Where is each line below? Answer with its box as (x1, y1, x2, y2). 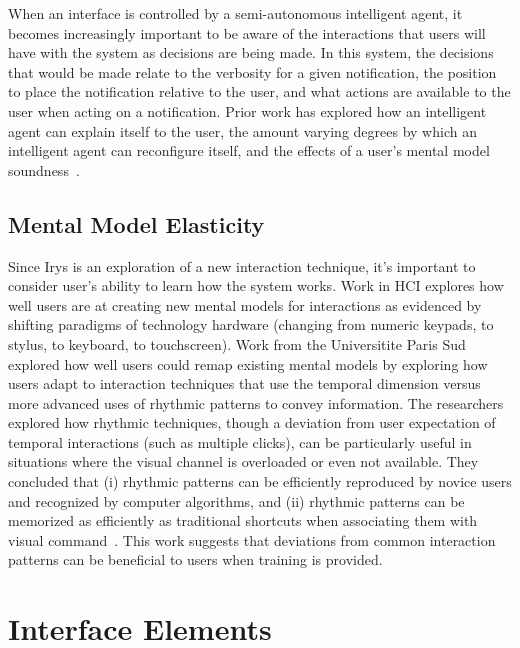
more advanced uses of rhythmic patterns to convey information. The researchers (8, 392, 504, 413)
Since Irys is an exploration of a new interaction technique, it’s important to (8, 255, 476, 276)
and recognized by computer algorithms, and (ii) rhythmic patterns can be (8, 490, 465, 511)
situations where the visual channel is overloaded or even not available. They (8, 451, 479, 472)
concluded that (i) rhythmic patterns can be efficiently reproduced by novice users (8, 471, 512, 492)
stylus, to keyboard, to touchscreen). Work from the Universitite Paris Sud (8, 333, 466, 354)
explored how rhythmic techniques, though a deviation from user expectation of (8, 412, 496, 433)
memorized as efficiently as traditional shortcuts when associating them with (8, 510, 478, 531)
